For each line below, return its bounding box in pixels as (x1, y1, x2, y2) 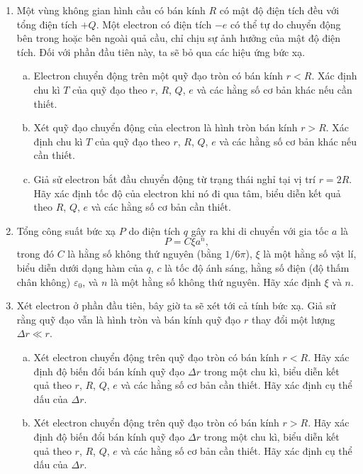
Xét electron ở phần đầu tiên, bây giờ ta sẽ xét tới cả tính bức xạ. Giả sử (16, 298, 336, 313)
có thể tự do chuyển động (230, 16, 341, 31)
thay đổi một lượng (251, 312, 335, 326)
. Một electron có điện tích (96, 16, 212, 31)
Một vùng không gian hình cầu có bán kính (16, 3, 206, 17)
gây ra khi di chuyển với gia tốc (191, 223, 329, 238)
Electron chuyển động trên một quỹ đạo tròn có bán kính (33, 68, 284, 83)
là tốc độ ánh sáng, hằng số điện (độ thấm (164, 260, 350, 275)
